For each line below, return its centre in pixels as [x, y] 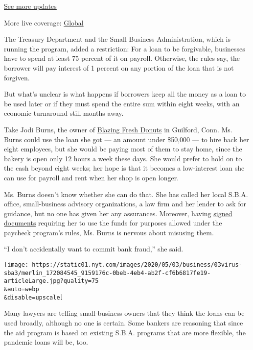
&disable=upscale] [34, 297]
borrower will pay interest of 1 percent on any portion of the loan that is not [119, 67]
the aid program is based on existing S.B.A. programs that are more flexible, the [125, 332]
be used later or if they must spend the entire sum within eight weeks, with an [122, 103]
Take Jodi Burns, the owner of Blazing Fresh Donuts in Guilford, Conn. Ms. [118, 129]
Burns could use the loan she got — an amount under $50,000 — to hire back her [126, 139]
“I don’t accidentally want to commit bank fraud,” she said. [94, 249]
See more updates [30, 6]
